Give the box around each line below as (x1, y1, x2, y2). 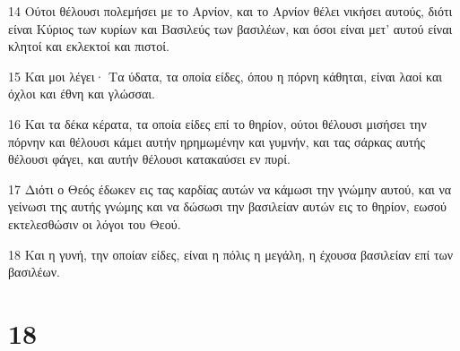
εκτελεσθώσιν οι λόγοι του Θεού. (8, 214, 181, 233)
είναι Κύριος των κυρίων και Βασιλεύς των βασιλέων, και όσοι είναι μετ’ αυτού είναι (8, 19, 453, 38)
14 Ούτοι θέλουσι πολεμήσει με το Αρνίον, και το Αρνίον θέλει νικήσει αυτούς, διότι (8, 2, 453, 20)
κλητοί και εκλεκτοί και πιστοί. (8, 37, 169, 56)
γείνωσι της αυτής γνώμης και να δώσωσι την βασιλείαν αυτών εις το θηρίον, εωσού (8, 197, 447, 216)
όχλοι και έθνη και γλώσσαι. (8, 84, 155, 103)
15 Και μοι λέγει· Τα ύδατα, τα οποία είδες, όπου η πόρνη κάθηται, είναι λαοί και (8, 66, 443, 85)
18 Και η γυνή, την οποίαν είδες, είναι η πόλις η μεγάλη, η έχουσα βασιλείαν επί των (8, 244, 454, 263)
